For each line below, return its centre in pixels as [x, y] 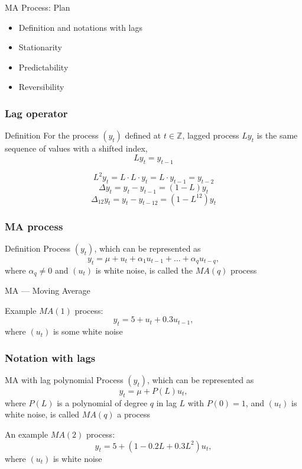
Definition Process [38, 248]
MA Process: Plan [38, 7]
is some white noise [88, 331]
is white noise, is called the [144, 270]
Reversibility [41, 87]
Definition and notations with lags [81, 27]
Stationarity [40, 47]
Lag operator [36, 113]
